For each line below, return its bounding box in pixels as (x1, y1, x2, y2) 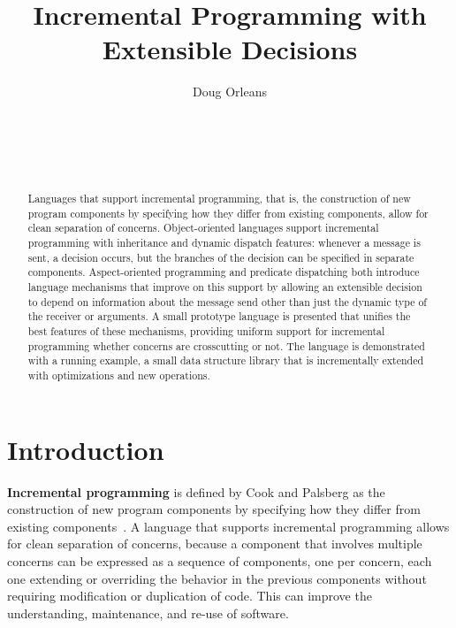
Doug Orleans (193, 82, 267, 101)
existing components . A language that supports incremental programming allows (7, 517, 450, 535)
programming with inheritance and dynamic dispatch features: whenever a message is (27, 235, 421, 250)
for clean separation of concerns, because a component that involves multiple (7, 534, 422, 553)
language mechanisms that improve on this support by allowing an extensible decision (27, 280, 422, 295)
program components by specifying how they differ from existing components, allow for (27, 205, 429, 220)
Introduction (7, 431, 164, 467)
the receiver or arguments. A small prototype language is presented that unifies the (27, 309, 411, 324)
